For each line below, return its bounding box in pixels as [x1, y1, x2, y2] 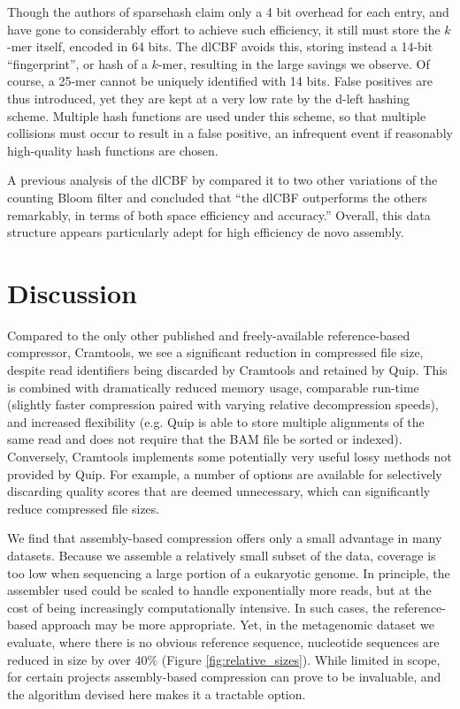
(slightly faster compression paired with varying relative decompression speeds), [7, 395, 439, 414]
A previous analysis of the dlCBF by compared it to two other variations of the [7, 171, 438, 189]
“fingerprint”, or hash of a [7, 54, 148, 72]
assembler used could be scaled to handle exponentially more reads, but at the [7, 581, 432, 599]
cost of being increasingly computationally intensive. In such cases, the [7, 598, 390, 616]
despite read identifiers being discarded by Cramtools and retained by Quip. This [7, 361, 448, 379]
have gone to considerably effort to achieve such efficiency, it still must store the [7, 19, 441, 38]
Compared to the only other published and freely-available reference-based [7, 325, 410, 344]
